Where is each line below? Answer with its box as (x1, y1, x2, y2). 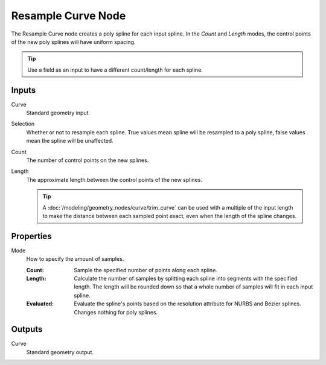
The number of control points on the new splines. (26, 157, 149, 164)
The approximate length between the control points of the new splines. (26, 176, 202, 183)
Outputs (11, 324, 43, 334)
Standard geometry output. (26, 348, 94, 355)
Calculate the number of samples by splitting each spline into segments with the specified (74, 275, 298, 282)
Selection (11, 120, 35, 128)
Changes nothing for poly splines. (74, 308, 158, 316)
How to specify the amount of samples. (26, 255, 124, 263)
